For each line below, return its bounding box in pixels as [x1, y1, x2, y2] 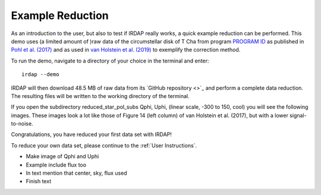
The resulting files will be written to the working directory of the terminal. [11, 92, 190, 99]
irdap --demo [21, 71, 59, 78]
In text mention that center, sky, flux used [26, 169, 127, 177]
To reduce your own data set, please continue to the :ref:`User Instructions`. [11, 141, 197, 149]
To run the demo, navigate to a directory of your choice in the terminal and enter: [11, 57, 209, 64]
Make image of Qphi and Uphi [26, 153, 99, 160]
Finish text [26, 178, 52, 185]
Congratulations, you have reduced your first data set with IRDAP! [11, 131, 172, 138]
